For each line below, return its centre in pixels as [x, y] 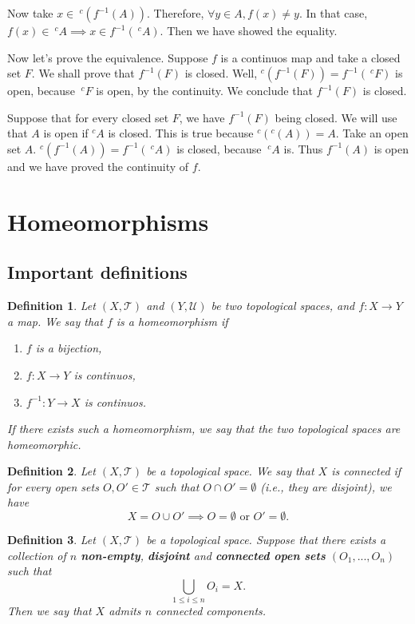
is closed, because [219, 148]
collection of [37, 555]
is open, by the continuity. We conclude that [204, 91]
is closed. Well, [221, 73]
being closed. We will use [336, 117]
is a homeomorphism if [172, 321]
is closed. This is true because [181, 133]
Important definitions [97, 272]
